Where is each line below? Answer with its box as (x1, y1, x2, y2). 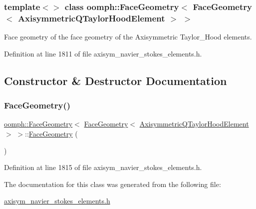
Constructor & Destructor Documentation (4, 72, 227, 88)
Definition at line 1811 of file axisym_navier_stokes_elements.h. (4, 48, 202, 58)
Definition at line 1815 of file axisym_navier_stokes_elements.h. (4, 162, 202, 172)
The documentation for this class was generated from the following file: (4, 178, 221, 189)
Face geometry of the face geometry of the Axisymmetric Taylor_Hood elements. (4, 31, 252, 42)
